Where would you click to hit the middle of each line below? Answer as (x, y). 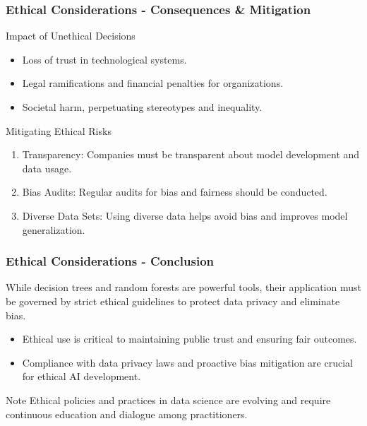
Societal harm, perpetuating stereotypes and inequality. (142, 107)
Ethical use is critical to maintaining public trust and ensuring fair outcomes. (189, 339)
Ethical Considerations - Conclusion (110, 261)
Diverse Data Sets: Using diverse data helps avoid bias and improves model (185, 215)
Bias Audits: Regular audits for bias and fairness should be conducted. (175, 192)
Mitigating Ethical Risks (59, 130)
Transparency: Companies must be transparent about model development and (191, 154)
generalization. (54, 229)
